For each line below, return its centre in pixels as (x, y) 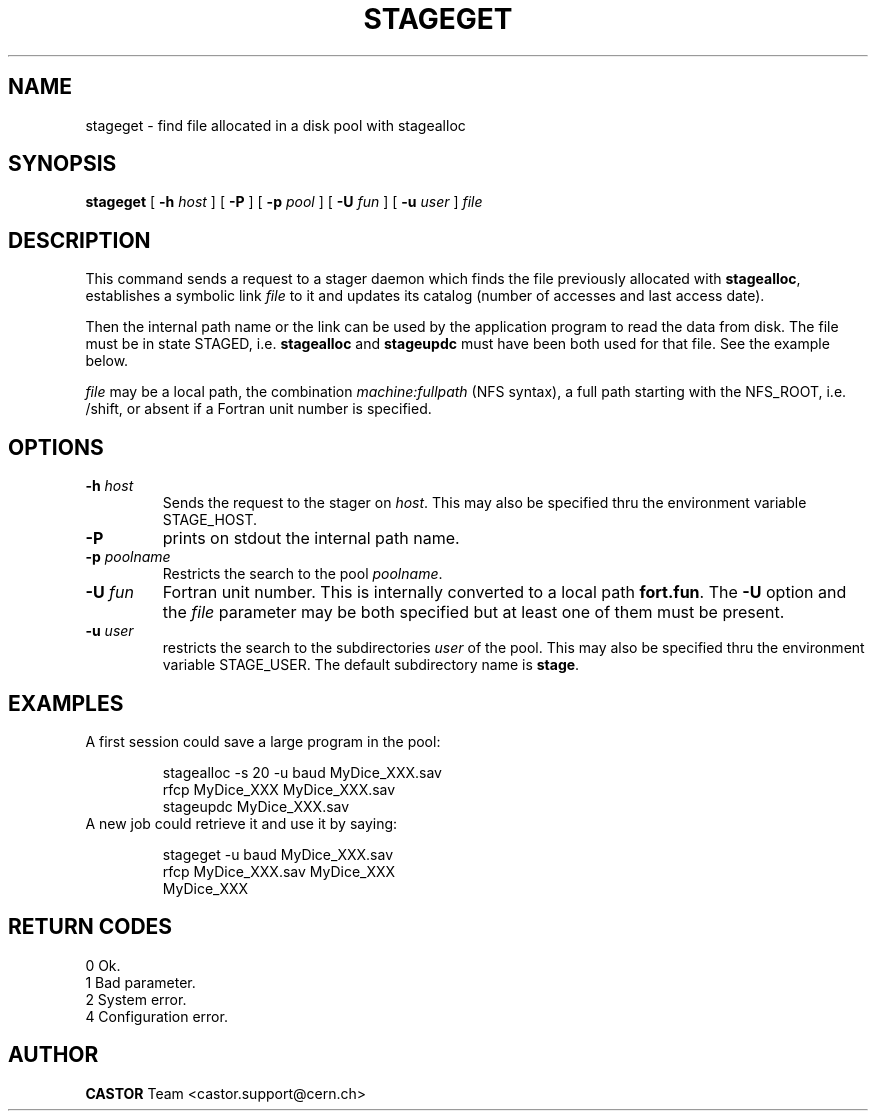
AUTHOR (53, 1055)
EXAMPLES (66, 703)
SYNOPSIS (62, 164)
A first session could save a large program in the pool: (263, 741)
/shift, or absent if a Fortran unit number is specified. (258, 409)
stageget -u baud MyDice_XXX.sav (278, 854)
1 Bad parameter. (140, 982)
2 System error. (136, 999)
